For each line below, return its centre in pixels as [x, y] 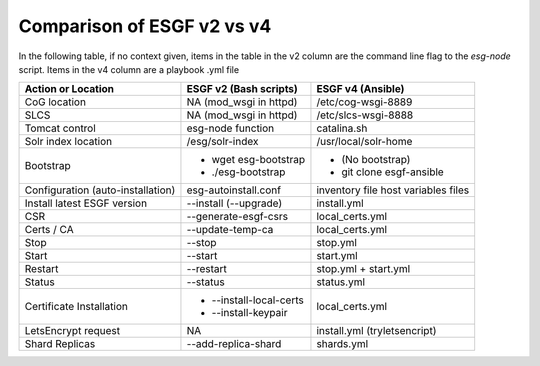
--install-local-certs [257, 300]
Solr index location [68, 142]
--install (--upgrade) [234, 203]
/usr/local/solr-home [364, 142]
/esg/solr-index [222, 142]
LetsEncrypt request [72, 331]
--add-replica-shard [234, 344]
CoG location [55, 102]
